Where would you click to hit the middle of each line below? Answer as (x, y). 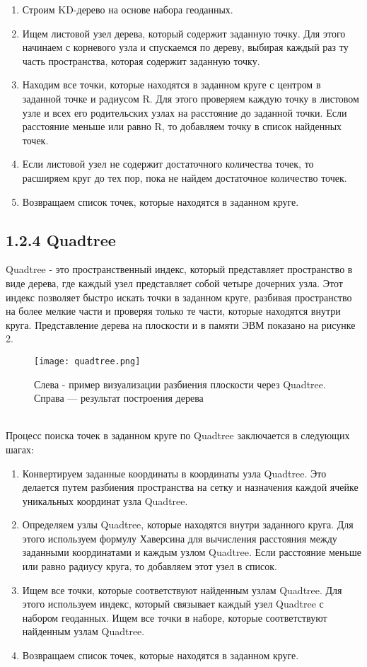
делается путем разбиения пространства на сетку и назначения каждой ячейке (190, 487)
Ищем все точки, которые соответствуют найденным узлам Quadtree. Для (182, 590)
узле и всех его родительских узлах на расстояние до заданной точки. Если (185, 112)
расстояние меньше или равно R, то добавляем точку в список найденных (182, 126)
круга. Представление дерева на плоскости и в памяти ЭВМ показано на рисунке (181, 324)
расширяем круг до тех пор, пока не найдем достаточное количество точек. (185, 177)
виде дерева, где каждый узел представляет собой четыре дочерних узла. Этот (174, 283)
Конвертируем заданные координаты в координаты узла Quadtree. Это (174, 473)
